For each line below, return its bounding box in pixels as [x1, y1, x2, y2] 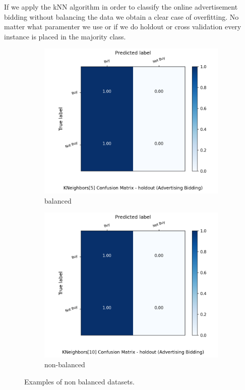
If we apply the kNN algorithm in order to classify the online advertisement [4, 2, 238, 12]
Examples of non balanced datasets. [24, 376, 135, 387]
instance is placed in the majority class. [4, 31, 126, 41]
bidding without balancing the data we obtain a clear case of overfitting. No [4, 11, 239, 22]
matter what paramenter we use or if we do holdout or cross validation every [4, 21, 241, 32]
